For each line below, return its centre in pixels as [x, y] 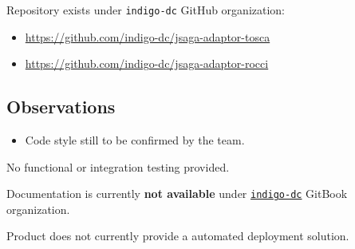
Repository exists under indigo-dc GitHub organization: [146, 10]
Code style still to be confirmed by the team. [135, 140]
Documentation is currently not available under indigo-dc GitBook [177, 194]
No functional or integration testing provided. [118, 166]
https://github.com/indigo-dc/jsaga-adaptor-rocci [147, 63]
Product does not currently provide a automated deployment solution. [178, 236]
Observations [61, 107]
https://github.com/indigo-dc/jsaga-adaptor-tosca [148, 36]
